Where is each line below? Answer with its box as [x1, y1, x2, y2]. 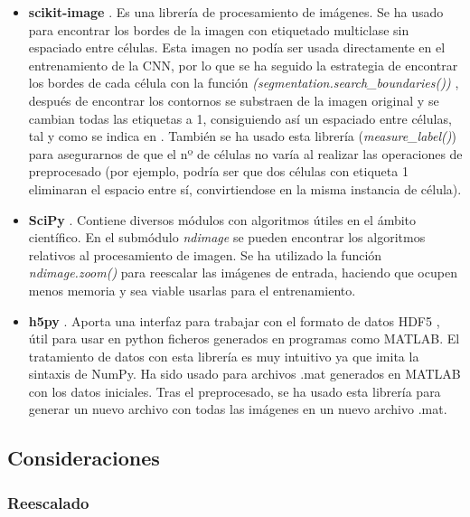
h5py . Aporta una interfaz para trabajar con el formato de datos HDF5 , [28, 311, 440, 330]
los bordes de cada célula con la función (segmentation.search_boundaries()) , [28, 73, 459, 92]
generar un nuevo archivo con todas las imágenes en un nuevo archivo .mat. [28, 399, 447, 418]
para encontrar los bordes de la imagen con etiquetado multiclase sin [28, 20, 409, 39]
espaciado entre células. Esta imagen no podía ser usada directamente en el [28, 38, 446, 57]
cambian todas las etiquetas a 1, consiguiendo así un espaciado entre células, [28, 108, 452, 127]
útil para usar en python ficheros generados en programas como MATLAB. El [28, 329, 460, 348]
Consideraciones [7, 444, 160, 472]
